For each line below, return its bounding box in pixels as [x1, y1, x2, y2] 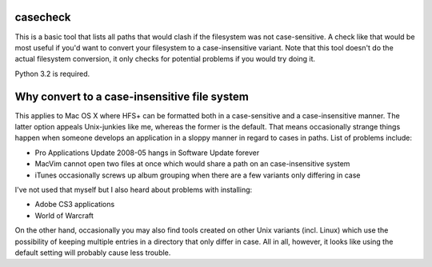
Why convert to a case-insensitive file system [14, 90, 250, 103]
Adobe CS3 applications [34, 200, 115, 209]
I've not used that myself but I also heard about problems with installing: [14, 185, 253, 194]
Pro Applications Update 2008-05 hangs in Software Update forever [34, 148, 260, 157]
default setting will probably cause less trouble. [14, 248, 171, 257]
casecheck [14, 10, 71, 24]
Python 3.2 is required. [14, 69, 90, 78]
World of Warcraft [34, 210, 94, 220]
